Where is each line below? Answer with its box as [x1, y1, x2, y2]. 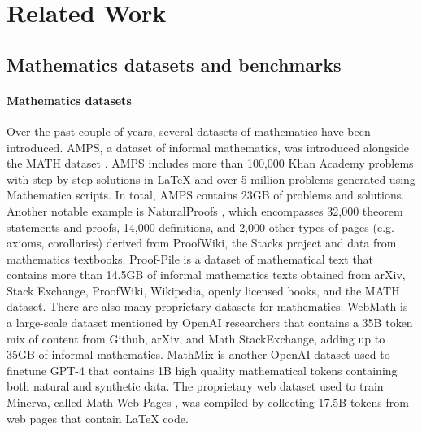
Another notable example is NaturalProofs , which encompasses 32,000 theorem [7, 202, 403, 219]
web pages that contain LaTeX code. [7, 409, 189, 426]
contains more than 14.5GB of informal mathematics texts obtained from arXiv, [7, 266, 406, 283]
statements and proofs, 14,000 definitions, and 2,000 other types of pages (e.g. [7, 218, 394, 235]
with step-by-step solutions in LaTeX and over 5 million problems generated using [7, 170, 415, 187]
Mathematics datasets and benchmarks [7, 51, 342, 76]
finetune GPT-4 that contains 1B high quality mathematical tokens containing [7, 361, 398, 378]
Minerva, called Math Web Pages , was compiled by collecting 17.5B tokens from [7, 394, 409, 411]
